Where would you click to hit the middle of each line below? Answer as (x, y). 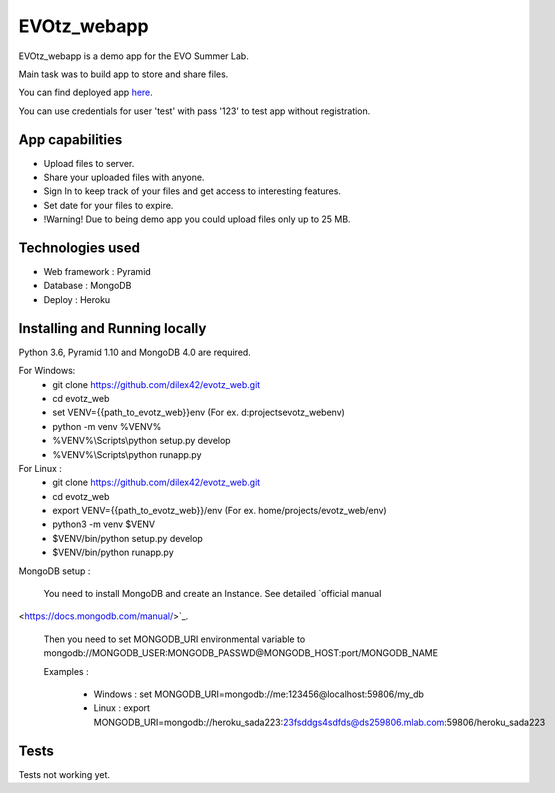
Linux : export (121, 708)
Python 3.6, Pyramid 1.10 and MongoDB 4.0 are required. (135, 352)
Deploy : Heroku (77, 299)
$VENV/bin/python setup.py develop (128, 538)
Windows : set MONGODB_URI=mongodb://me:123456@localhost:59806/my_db (259, 694)
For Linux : (40, 468)
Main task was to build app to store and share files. (123, 74)
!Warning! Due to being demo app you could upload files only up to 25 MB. (197, 219)
